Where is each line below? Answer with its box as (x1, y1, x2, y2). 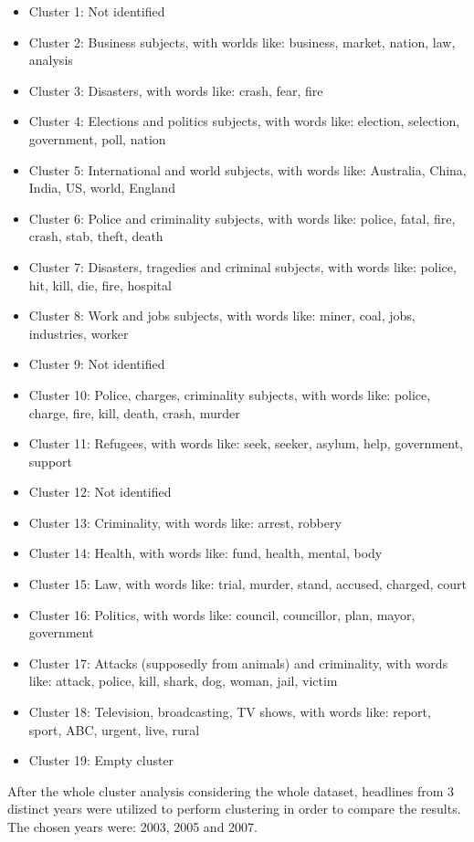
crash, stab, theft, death (28, 226, 163, 246)
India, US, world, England (28, 178, 175, 197)
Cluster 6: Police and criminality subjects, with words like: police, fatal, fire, (28, 208, 456, 227)
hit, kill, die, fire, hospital (28, 275, 172, 294)
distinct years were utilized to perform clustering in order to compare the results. (7, 799, 461, 818)
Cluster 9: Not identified (28, 354, 165, 374)
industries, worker (28, 323, 129, 342)
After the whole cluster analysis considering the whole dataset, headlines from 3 (7, 781, 455, 800)
